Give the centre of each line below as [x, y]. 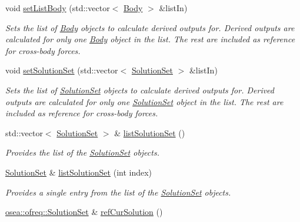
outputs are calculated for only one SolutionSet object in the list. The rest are [144, 101]
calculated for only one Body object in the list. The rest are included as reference [150, 39]
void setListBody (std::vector [58, 8]
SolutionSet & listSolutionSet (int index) [79, 172]
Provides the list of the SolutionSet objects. [82, 152]
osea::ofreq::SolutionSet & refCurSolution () [84, 212]
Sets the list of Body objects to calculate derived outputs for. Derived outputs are [150, 27]
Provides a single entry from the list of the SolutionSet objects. [118, 192]
